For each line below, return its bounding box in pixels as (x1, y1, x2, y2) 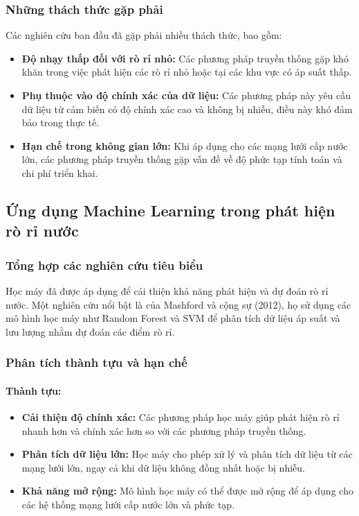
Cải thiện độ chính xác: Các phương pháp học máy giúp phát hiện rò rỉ (21, 409, 340, 424)
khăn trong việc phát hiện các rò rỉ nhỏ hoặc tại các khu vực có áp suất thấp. (21, 64, 352, 79)
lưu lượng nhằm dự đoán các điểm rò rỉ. (6, 324, 175, 338)
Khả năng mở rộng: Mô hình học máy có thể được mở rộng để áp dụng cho (21, 483, 353, 498)
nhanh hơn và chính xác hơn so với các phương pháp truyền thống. (21, 423, 306, 438)
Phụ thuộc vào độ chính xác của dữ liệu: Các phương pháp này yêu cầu (21, 88, 351, 102)
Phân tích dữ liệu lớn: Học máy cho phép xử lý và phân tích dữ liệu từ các (21, 447, 353, 461)
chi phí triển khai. (21, 165, 98, 180)
